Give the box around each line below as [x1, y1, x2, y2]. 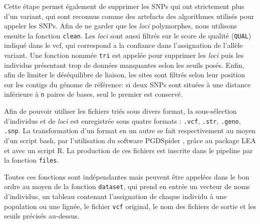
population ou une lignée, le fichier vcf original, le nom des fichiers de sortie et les [4, 201, 256, 211]
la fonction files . [4, 155, 59, 165]
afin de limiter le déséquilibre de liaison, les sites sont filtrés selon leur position [4, 69, 245, 80]
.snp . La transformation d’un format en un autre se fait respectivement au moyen [4, 125, 256, 136]
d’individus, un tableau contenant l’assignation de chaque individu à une [4, 191, 227, 202]
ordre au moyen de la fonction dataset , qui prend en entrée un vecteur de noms [4, 181, 250, 192]
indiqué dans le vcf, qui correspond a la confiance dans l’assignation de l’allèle [4, 40, 243, 50]
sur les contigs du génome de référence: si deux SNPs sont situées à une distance [4, 79, 251, 89]
